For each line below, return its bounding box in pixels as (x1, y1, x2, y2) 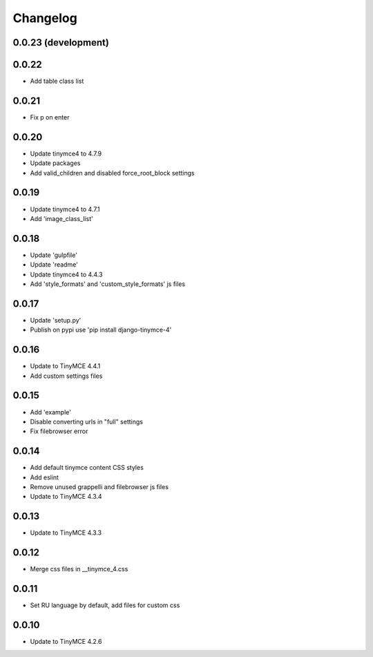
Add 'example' (30, 408, 72, 416)
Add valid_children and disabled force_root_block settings (30, 169, 195, 177)
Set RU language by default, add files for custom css (30, 601, 180, 609)
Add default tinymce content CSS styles (30, 464, 144, 472)
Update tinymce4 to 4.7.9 (30, 149, 102, 158)
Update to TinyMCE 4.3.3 (30, 529, 102, 537)
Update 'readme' (30, 260, 79, 269)
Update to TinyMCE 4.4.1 (30, 362, 101, 370)
